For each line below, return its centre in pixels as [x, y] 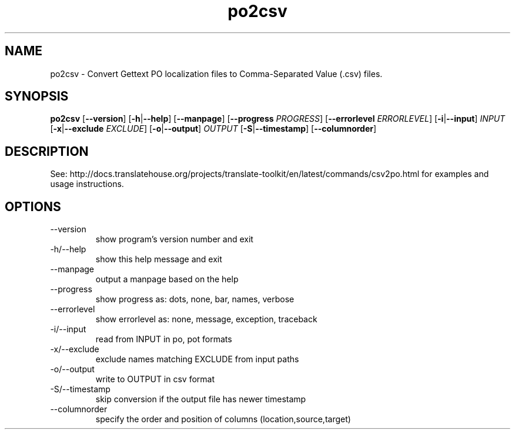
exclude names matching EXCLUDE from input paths [197, 359]
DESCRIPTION [47, 151]
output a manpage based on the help [167, 279]
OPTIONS [33, 206]
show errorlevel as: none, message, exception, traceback [206, 319]
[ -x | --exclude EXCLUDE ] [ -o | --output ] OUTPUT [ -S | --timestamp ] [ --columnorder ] [213, 129]
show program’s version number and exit [174, 239]
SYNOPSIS [37, 96]
